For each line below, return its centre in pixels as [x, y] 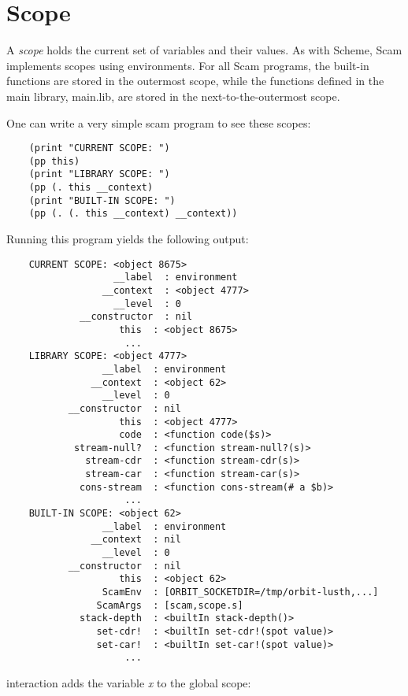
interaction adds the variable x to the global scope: [129, 682]
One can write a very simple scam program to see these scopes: [159, 122]
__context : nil [136, 540]
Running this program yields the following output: [128, 239]
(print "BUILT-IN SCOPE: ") [102, 200]
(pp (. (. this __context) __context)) [133, 214]
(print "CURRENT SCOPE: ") [99, 148]
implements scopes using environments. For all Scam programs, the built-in [188, 65]
